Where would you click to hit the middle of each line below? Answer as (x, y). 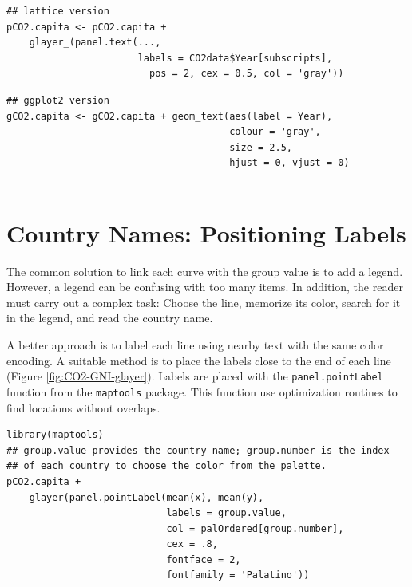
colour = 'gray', (275, 132)
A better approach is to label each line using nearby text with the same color (195, 345)
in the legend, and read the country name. (110, 318)
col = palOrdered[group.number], (255, 528)
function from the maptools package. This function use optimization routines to (202, 391)
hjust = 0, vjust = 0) (289, 163)
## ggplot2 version (58, 100)
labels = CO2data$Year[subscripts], (235, 58)
